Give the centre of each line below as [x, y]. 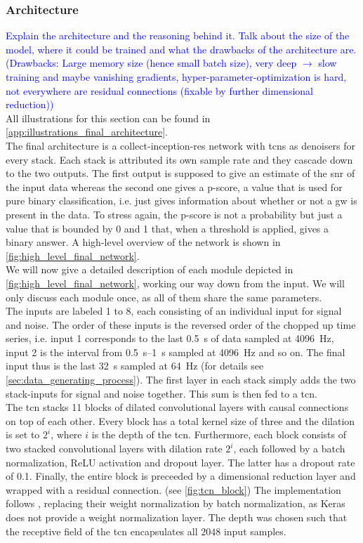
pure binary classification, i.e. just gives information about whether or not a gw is [181, 201]
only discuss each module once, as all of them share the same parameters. [164, 297]
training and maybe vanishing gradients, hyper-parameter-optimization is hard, [176, 77]
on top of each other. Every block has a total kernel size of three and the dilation [180, 420]
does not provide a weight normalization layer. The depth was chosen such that [177, 517]
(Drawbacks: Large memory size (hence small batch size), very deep [151, 63]
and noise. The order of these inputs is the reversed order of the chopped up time [181, 324]
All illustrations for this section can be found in [108, 118]
